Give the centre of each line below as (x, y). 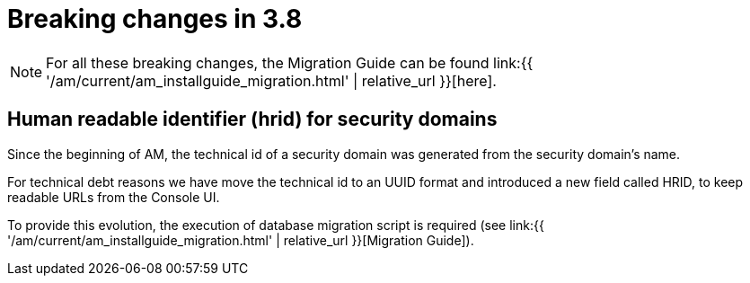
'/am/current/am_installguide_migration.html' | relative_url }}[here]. (271, 80)
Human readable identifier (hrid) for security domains (252, 119)
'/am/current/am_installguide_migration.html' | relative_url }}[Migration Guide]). (241, 240)
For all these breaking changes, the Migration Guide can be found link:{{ (290, 62)
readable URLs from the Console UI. (114, 197)
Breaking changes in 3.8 (155, 19)
